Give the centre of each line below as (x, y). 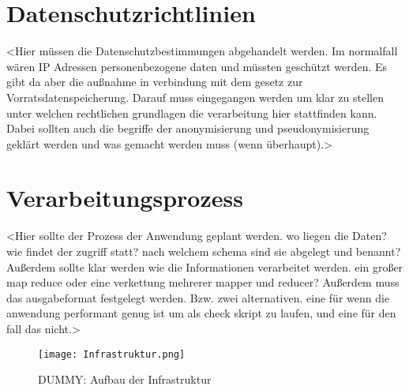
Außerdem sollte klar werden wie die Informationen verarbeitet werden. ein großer (205, 266)
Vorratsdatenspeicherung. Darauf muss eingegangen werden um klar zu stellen (195, 97)
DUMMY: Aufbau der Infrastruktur (125, 379)
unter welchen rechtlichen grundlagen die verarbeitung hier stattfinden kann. (192, 112)
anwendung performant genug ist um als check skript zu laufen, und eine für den (201, 313)
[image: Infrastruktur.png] (112, 354)
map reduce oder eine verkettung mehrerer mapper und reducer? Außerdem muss (203, 282)
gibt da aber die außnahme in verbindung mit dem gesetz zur (155, 82)
